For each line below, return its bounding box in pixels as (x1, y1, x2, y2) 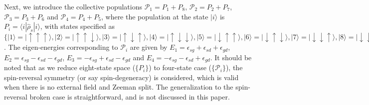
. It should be (210, 52, 252, 62)
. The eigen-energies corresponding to (4, 42, 118, 52)
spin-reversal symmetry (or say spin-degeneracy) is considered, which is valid (4, 72, 239, 82)
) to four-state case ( (149, 62, 212, 73)
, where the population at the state (101, 11, 208, 21)
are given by (130, 42, 168, 52)
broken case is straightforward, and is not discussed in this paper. (29, 91, 230, 102)
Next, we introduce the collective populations (4, 1, 143, 11)
